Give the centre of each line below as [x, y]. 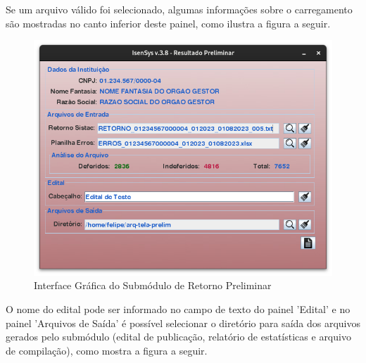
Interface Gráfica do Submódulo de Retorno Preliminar [153, 285]
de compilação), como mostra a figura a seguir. [107, 350]
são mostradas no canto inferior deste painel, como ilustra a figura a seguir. [168, 23]
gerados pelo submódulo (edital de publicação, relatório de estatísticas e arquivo [178, 337]
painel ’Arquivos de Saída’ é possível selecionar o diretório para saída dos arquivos [183, 323]
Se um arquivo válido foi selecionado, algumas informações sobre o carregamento [179, 9]
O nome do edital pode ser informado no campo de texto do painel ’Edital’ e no [178, 309]
